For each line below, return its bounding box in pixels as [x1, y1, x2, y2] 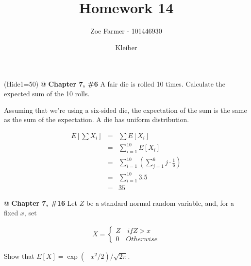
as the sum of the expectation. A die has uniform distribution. [4, 114, 189, 124]
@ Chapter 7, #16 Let [4, 198, 78, 208]
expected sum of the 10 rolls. [4, 88, 90, 98]
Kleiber [115, 42, 137, 52]
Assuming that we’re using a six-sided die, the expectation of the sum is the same [4, 105, 247, 115]
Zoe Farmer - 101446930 [90, 26, 162, 36]
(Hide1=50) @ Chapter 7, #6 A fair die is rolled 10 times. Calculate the [4, 79, 226, 89]
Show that [4, 250, 34, 261]
